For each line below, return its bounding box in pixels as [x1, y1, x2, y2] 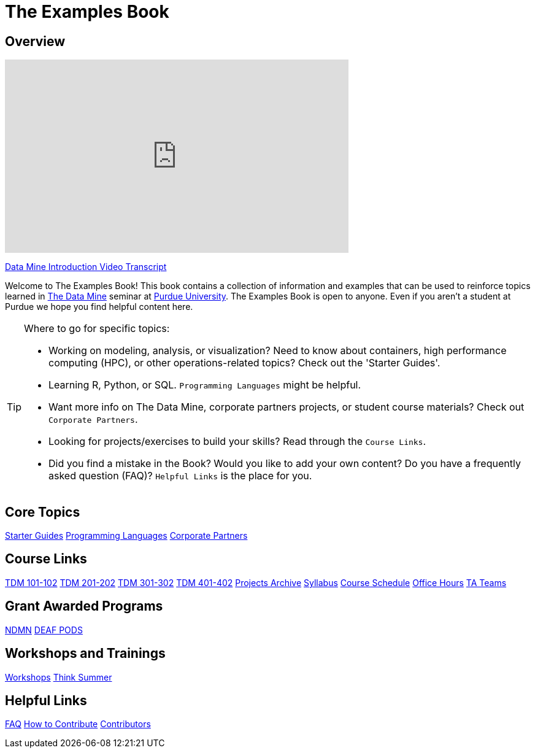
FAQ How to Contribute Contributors [5, 719, 151, 730]
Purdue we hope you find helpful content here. [5, 301, 193, 312]
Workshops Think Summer [5, 671, 112, 682]
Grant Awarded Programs [5, 598, 163, 614]
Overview [5, 33, 66, 49]
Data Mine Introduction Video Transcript [5, 261, 167, 272]
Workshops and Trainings [5, 646, 166, 662]
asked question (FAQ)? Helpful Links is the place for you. [48, 469, 312, 482]
